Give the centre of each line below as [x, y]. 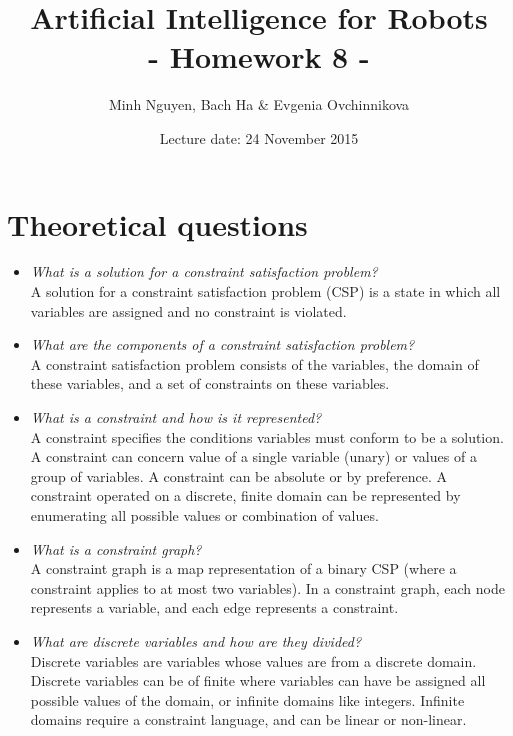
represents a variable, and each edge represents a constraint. [214, 607]
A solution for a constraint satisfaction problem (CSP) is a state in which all [265, 291]
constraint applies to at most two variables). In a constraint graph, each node [267, 587]
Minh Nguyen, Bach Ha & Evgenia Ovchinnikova [259, 104]
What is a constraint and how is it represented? [176, 417]
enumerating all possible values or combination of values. [204, 514]
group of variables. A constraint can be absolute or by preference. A [238, 475]
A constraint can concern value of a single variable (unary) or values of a [253, 456]
